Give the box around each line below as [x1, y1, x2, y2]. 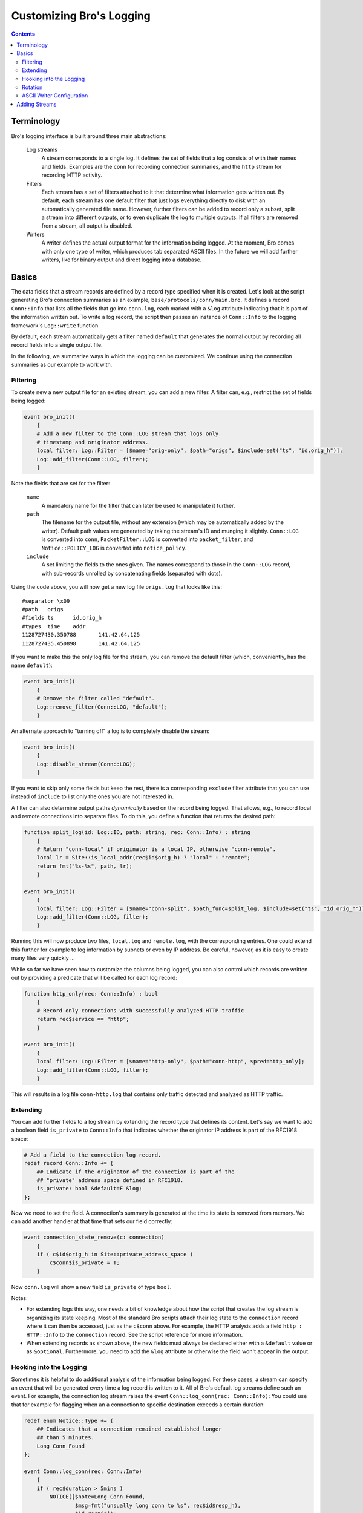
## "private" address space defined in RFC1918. [36, 1177, 184, 1183]
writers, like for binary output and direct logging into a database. [41, 256, 202, 263]
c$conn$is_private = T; [49, 1259, 120, 1266]
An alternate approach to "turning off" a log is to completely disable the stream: [11, 727, 210, 735]
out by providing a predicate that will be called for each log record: [11, 974, 178, 982]
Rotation [22, 84, 43, 91]
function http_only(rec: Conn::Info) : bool [24, 990, 159, 997]
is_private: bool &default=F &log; [36, 1185, 142, 1192]
